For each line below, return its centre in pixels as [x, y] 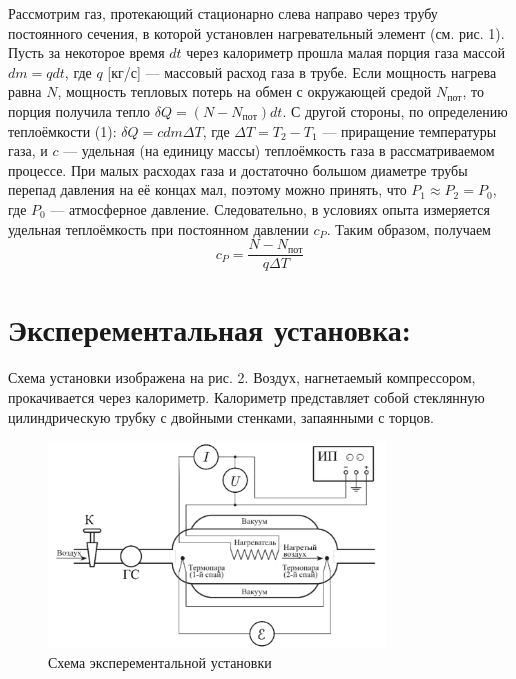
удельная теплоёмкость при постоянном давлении [158, 228]
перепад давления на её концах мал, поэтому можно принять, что [207, 189]
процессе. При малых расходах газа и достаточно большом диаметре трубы [238, 169]
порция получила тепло [79, 110]
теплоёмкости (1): [62, 130]
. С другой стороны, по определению [395, 110]
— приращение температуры [409, 130]
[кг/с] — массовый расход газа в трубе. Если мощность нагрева [302, 71]
